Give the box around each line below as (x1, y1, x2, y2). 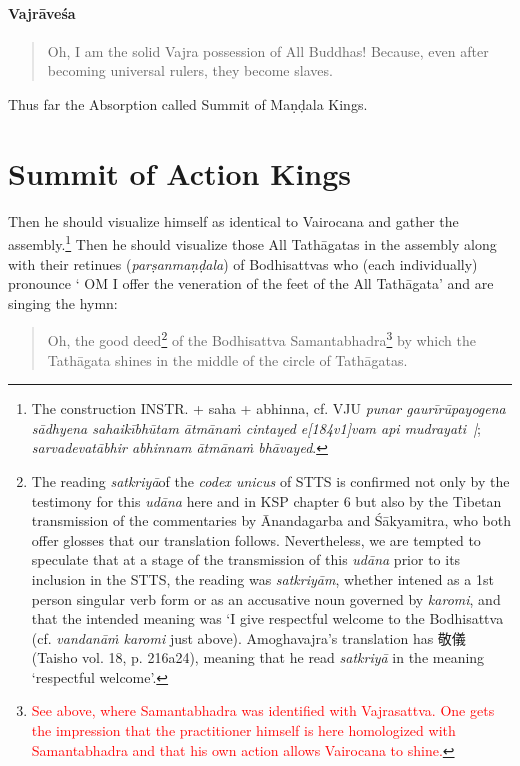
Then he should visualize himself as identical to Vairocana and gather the (8, 210, 459, 231)
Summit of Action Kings (8, 152, 352, 193)
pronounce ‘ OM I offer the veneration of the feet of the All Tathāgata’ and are (8, 273, 494, 294)
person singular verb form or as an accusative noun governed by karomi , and (31, 588, 501, 609)
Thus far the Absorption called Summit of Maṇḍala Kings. (8, 93, 368, 114)
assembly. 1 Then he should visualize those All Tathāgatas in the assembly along (8, 231, 497, 254)
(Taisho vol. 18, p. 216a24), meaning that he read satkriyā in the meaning (31, 647, 485, 668)
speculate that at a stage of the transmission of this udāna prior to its (31, 549, 461, 570)
